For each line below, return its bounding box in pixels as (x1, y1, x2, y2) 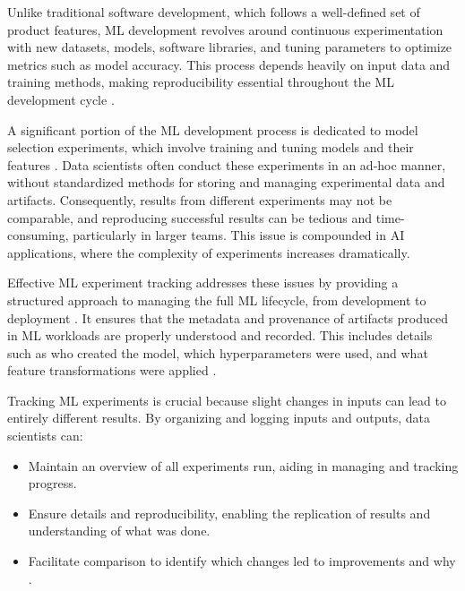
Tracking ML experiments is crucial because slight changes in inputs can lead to (7, 390, 446, 409)
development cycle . (7, 90, 115, 108)
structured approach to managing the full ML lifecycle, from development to (7, 290, 426, 309)
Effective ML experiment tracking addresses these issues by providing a (7, 273, 399, 292)
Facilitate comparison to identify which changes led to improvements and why (28, 552, 456, 570)
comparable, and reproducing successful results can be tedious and (7, 208, 373, 227)
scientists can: (7, 426, 83, 445)
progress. (28, 474, 77, 492)
